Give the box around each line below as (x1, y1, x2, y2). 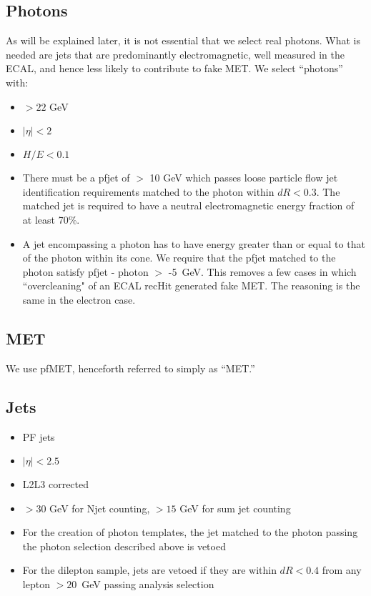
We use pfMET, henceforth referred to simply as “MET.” (6, 360, 255, 375)
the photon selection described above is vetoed (22, 538, 226, 553)
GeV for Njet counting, (49, 500, 150, 515)
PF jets (22, 429, 55, 444)
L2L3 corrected (22, 477, 89, 492)
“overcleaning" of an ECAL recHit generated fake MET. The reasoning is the (22, 278, 360, 293)
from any (322, 562, 362, 577)
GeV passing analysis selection (81, 577, 214, 592)
